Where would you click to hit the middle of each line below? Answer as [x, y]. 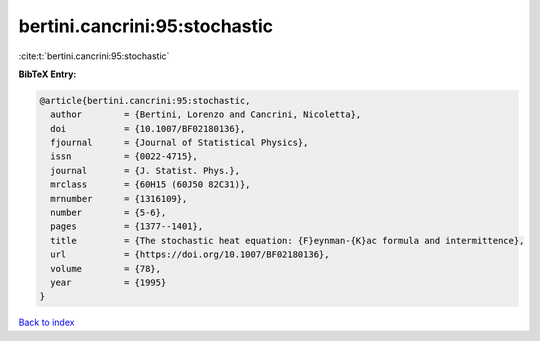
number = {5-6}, [108, 213]
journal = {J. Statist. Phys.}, [145, 170]
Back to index [46, 322]
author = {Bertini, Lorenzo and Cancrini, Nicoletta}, [206, 114]
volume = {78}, [106, 268]
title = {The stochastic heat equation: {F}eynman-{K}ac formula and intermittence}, [287, 240]
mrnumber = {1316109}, [119, 198]
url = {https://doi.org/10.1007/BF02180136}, [190, 254]
